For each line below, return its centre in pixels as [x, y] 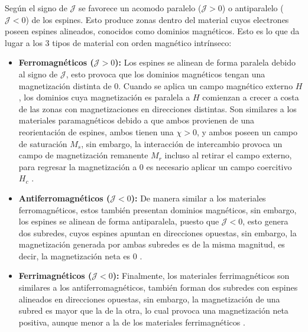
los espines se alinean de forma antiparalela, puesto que [119, 221]
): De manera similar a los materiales [198, 198]
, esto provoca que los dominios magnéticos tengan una [166, 74]
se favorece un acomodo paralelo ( [140, 8]
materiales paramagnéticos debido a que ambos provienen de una [136, 120]
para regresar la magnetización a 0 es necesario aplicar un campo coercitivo [155, 166]
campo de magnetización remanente [83, 155]
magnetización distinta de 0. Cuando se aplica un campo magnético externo [156, 85]
